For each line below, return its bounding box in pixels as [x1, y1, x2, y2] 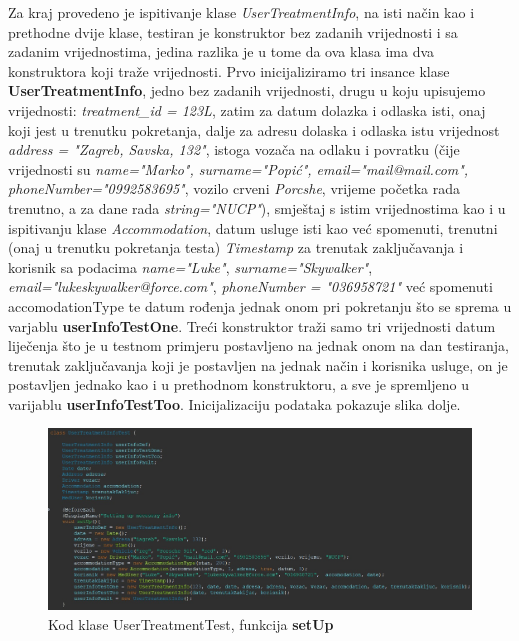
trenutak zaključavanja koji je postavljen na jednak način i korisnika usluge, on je [8, 354, 508, 375]
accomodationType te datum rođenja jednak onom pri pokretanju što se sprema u [8, 295, 512, 316]
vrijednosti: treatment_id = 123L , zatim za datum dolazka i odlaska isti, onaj [8, 99, 486, 120]
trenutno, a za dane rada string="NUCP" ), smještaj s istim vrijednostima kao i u [8, 197, 506, 218]
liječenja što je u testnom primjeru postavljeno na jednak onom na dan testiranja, [8, 335, 509, 356]
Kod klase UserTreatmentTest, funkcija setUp [48, 614, 334, 634]
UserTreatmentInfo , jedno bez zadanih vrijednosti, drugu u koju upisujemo [8, 80, 486, 101]
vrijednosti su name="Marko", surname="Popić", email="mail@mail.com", [8, 158, 469, 179]
